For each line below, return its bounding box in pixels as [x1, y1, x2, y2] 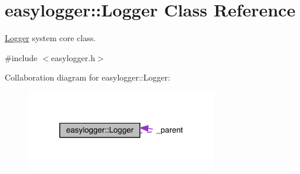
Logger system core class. [5, 32, 96, 44]
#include [5, 51, 38, 63]
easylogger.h [51, 51, 95, 63]
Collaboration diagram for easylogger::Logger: [5, 71, 171, 83]
